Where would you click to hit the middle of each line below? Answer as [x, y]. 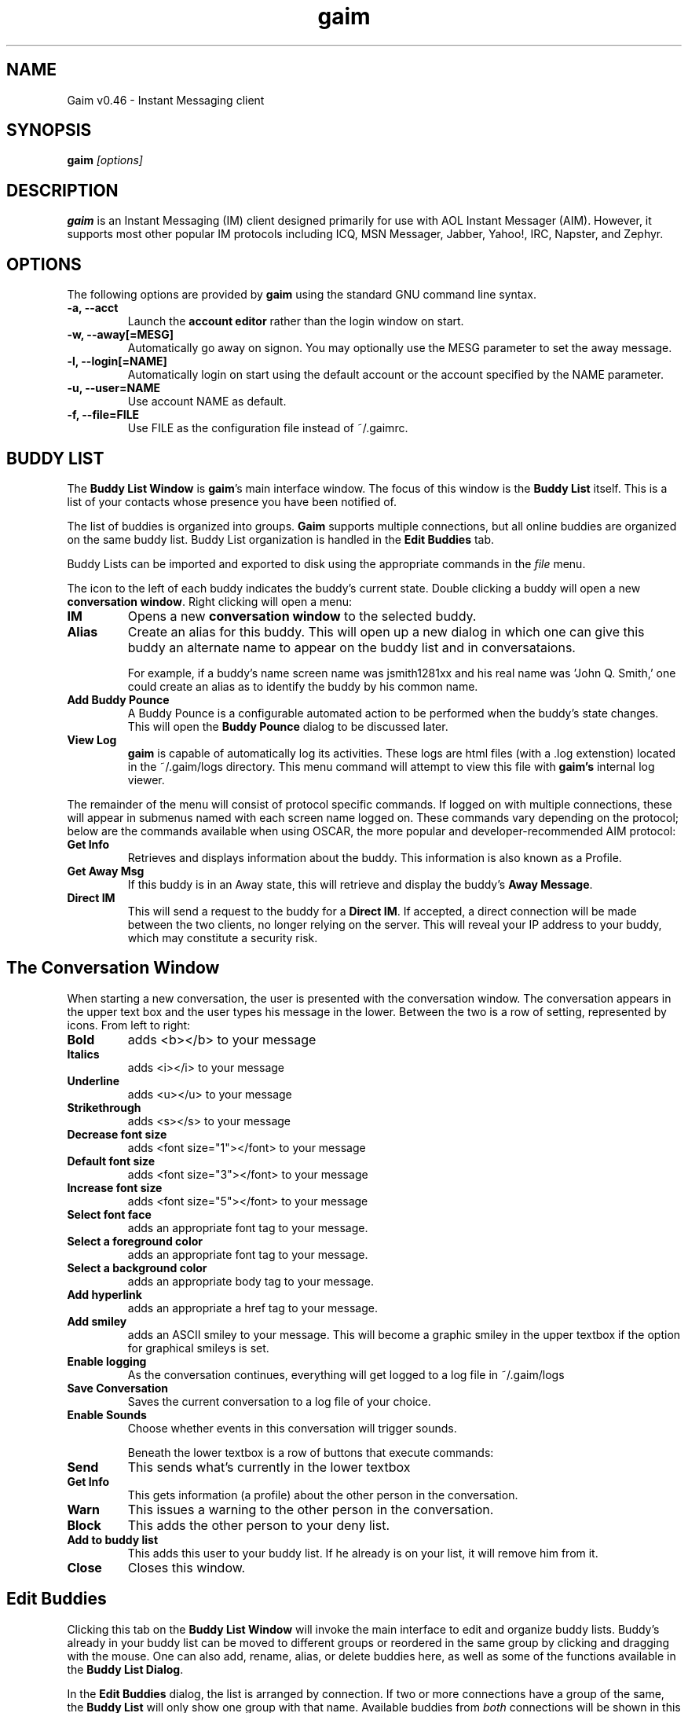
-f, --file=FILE [103, 415]
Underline [93, 1080]
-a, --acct [93, 308]
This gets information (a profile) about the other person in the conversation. [323, 1495]
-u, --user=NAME [114, 388]
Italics [83, 1054]
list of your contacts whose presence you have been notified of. [232, 501]
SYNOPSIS [49, 130]
